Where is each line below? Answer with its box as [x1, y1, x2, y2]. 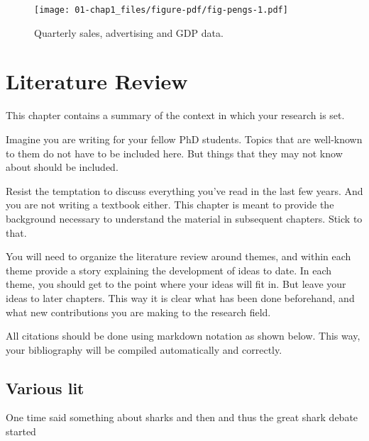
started [6, 424, 36, 439]
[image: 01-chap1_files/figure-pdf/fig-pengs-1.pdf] [34, 5, 288, 15]
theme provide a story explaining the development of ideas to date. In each [6, 262, 332, 277]
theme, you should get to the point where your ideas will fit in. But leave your [6, 277, 346, 291]
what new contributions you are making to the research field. [6, 304, 271, 319]
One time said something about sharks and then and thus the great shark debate [6, 410, 358, 425]
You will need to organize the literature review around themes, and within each [6, 249, 351, 264]
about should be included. [6, 160, 119, 174]
